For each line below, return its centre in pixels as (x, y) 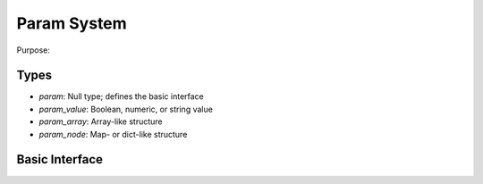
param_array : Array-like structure (101, 121)
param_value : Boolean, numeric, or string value (126, 109)
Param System (72, 23)
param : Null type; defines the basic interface (122, 96)
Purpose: (34, 50)
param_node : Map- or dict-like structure (113, 134)
